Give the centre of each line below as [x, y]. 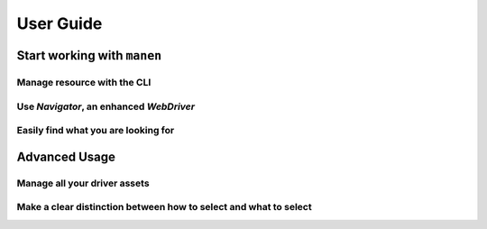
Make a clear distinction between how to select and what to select [164, 207]
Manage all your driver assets [83, 183]
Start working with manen [89, 55]
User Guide [60, 23]
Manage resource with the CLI [84, 82]
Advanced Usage [66, 156]
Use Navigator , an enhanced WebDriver [106, 106]
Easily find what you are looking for [96, 131]
